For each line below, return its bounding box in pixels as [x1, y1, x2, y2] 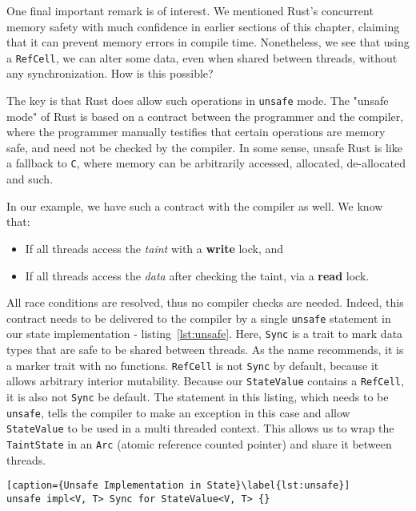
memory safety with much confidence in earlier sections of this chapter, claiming [6, 18, 400, 34]
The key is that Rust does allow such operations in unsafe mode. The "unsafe [6, 92, 389, 109]
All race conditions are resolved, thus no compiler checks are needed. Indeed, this [6, 294, 404, 311]
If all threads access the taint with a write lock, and [25, 239, 284, 256]
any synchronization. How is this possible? [6, 65, 214, 82]
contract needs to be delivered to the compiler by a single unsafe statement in [6, 309, 391, 326]
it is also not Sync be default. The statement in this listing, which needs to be [6, 388, 389, 404]
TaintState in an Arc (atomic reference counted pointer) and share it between [6, 435, 392, 452]
